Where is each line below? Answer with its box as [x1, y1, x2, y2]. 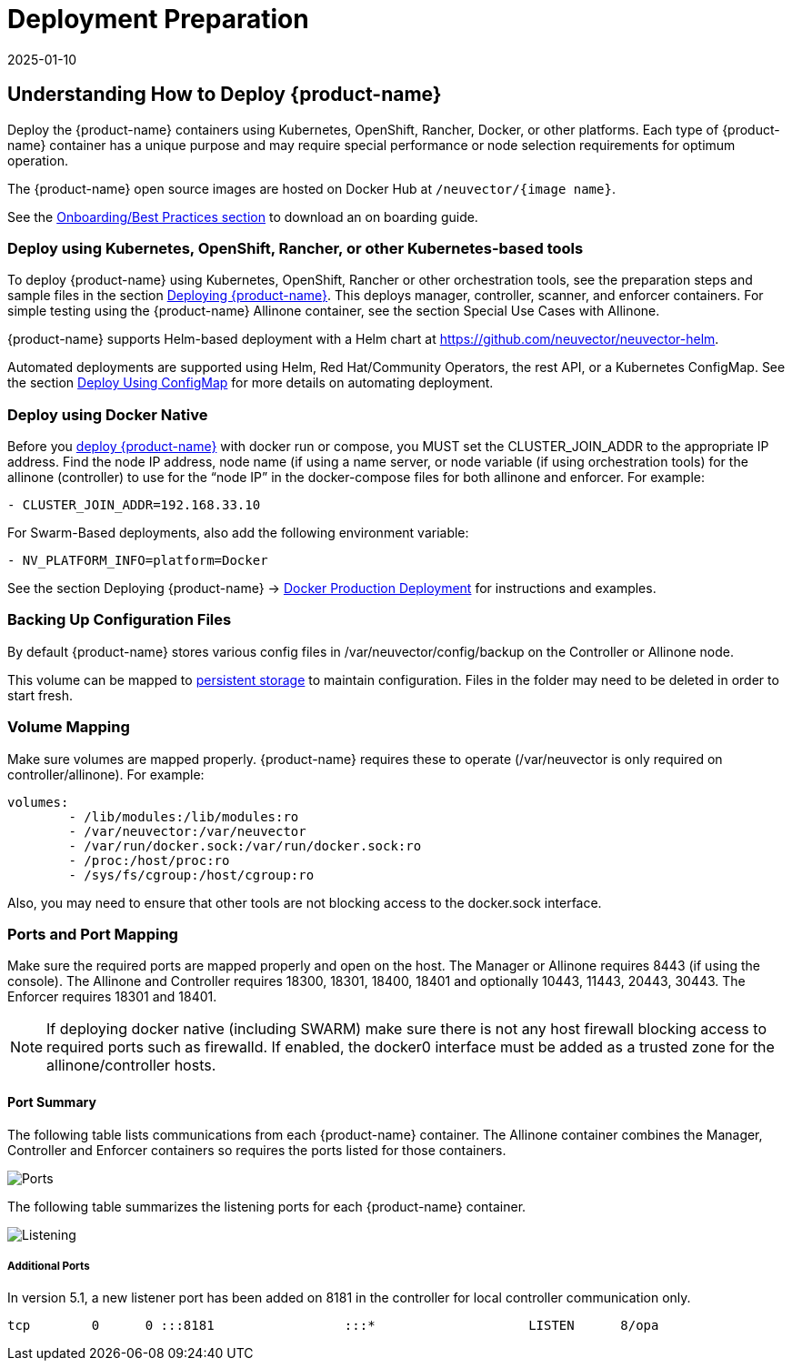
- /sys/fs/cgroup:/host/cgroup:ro [68, 867, 315, 882]
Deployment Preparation [7, 4, 309, 35]
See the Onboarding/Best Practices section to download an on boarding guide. [7, 208, 478, 225]
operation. [7, 152, 68, 168]
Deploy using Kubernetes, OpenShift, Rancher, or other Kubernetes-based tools [7, 238, 584, 257]
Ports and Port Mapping [7, 924, 178, 943]
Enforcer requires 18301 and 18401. [7, 989, 217, 1005]
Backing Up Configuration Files [7, 610, 232, 629]
